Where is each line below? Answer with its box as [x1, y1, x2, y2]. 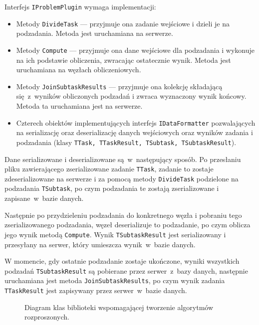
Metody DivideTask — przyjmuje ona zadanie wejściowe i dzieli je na [16, 18, 230, 28]
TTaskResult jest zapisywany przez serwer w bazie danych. [4, 285, 187, 295]
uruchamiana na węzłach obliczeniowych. [16, 64, 141, 75]
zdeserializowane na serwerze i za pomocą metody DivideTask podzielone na [4, 173, 239, 183]
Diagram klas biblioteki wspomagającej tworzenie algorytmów [24, 302, 214, 312]
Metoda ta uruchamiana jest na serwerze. [16, 101, 143, 111]
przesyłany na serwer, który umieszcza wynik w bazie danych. [4, 239, 196, 249]
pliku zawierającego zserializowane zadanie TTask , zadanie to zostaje [4, 163, 214, 174]
